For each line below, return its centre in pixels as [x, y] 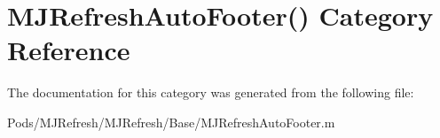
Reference [69, 50]
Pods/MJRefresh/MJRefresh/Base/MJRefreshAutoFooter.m [171, 122]
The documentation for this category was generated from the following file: [211, 92]
